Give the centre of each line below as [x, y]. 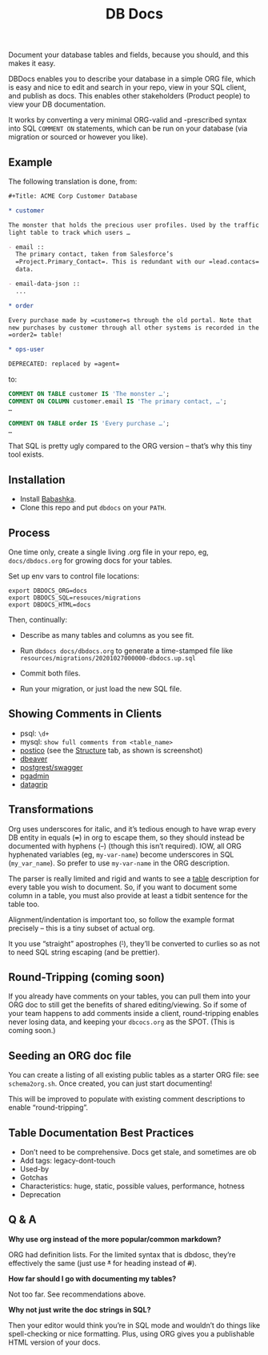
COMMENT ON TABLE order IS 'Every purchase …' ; [89, 423]
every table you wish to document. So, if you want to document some [123, 887]
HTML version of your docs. [54, 1342]
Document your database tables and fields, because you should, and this [129, 55]
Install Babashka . [48, 499]
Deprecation [40, 1195]
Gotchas [34, 1178]
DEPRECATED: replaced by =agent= [64, 364]
